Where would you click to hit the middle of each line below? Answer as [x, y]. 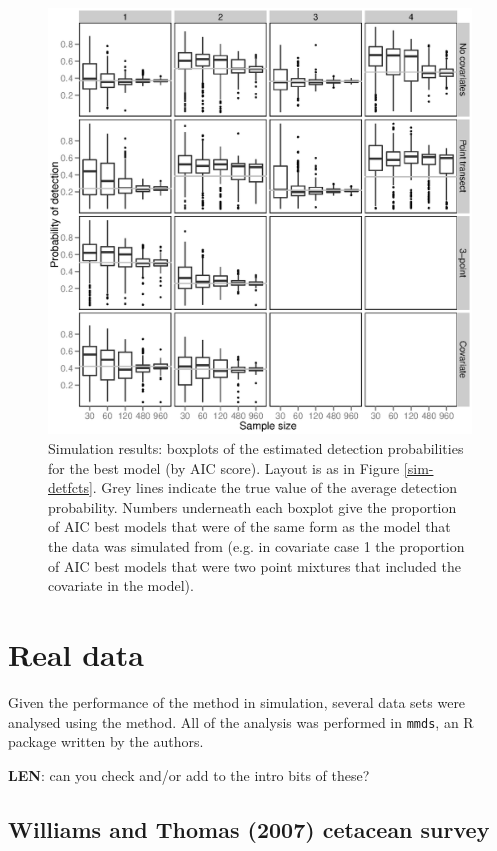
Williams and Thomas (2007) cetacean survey [249, 828]
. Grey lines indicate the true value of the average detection [275, 487]
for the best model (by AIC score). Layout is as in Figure [224, 467]
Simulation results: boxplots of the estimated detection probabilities [256, 448]
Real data [76, 654]
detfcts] [70, 487]
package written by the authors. [106, 741]
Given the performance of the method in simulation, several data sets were [237, 701]
